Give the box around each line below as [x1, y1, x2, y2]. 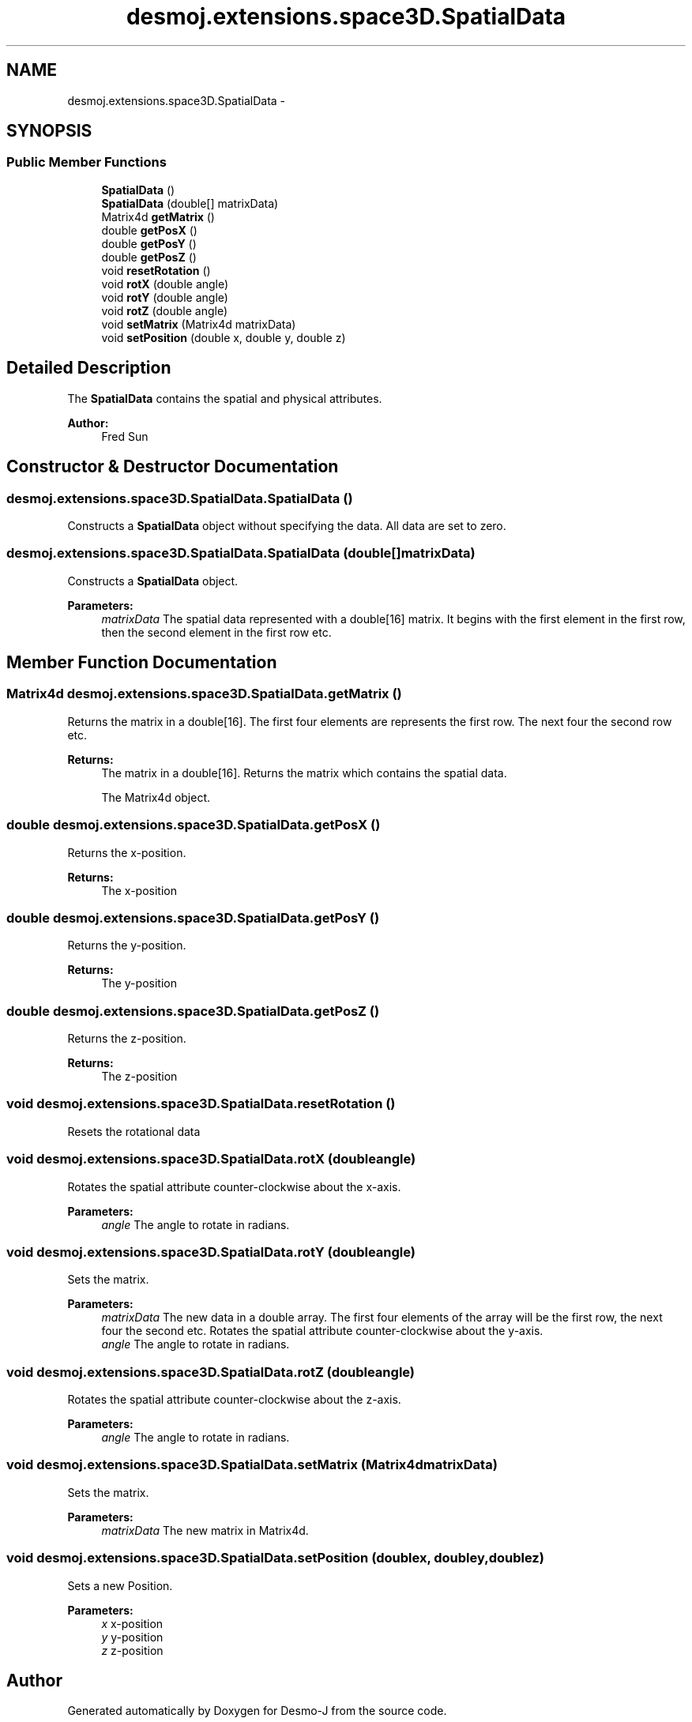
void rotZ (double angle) [101, 303, 228, 318]
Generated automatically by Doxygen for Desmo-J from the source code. [67, 1704, 447, 1718]
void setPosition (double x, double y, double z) [101, 330, 346, 344]
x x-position [101, 1616, 164, 1630]
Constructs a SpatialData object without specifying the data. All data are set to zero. [67, 518, 506, 532]
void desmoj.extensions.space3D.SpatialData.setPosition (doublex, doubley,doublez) [6, 1550, 544, 1566]
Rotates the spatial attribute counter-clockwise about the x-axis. [67, 1179, 401, 1194]
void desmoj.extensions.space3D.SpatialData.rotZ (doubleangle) [6, 1363, 416, 1380]
